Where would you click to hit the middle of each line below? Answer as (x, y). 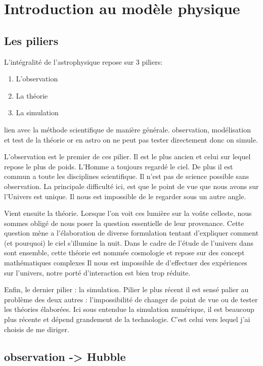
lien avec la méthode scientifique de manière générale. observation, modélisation (127, 129)
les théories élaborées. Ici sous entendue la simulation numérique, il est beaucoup (129, 309)
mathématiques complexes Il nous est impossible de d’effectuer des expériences (126, 263)
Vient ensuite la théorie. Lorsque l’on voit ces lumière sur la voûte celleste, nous (128, 213)
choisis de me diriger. (37, 329)
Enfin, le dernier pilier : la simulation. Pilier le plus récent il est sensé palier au (126, 289)
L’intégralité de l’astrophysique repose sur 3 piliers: (83, 61)
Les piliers (31, 40)
